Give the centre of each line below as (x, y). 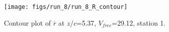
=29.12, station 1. (139, 22)
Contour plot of (27, 22)
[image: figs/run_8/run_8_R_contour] (66, 7)
